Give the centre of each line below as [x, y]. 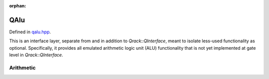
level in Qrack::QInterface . [36, 55]
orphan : [18, 6]
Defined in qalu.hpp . [30, 32]
